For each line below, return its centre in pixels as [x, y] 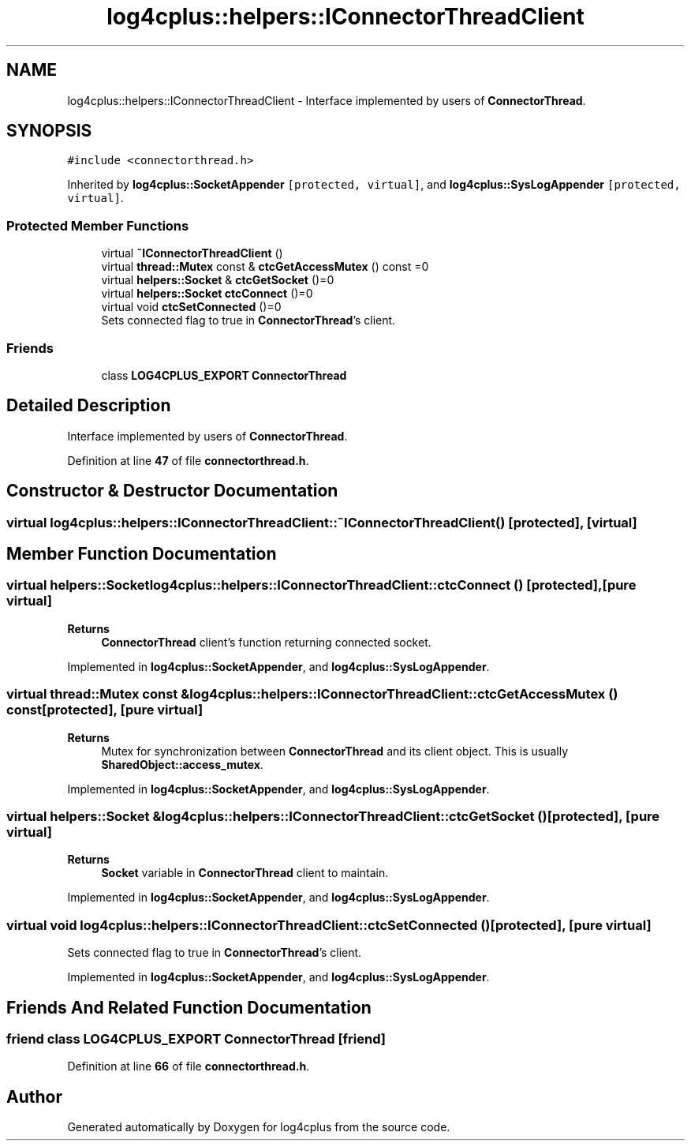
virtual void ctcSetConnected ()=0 [191, 307]
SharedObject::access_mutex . [182, 764]
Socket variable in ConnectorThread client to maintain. [245, 873]
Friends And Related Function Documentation [189, 1007]
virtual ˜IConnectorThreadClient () [192, 253]
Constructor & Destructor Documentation [172, 491]
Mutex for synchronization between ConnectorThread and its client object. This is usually [335, 751]
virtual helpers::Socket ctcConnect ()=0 [207, 294]
